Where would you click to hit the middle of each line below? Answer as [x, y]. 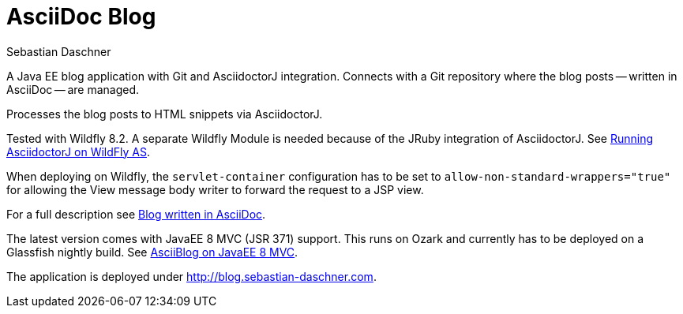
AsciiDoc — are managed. [73, 89]
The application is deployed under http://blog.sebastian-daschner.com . [191, 276]
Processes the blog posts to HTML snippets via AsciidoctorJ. [165, 114]
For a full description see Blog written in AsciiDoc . [136, 214]
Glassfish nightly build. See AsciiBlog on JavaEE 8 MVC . [152, 252]
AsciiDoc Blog [81, 17]
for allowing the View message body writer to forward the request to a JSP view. [215, 189]
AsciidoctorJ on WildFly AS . [79, 151]
